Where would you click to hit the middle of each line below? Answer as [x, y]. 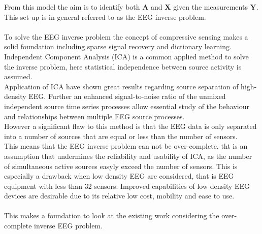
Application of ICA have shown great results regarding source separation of [121, 86]
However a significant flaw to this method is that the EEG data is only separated [130, 126]
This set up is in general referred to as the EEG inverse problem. [105, 16]
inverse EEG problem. [68, 226]
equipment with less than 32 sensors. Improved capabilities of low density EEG [127, 186]
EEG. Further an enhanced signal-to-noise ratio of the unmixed [127, 96]
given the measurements [210, 7]
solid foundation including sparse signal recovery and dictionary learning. [118, 46]
